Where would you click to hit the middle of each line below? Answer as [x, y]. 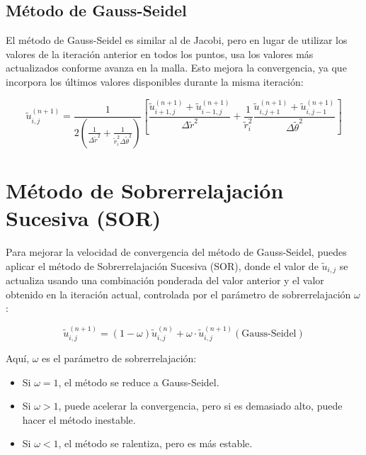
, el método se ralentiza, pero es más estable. [155, 443]
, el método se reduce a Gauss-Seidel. [139, 382]
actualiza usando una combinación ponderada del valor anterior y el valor [165, 280]
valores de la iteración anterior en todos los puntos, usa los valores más [160, 54]
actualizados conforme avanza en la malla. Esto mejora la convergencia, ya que [176, 68]
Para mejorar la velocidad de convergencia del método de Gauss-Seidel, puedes [176, 252]
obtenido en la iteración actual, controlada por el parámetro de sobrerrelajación [178, 294]
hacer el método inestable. [79, 419]
